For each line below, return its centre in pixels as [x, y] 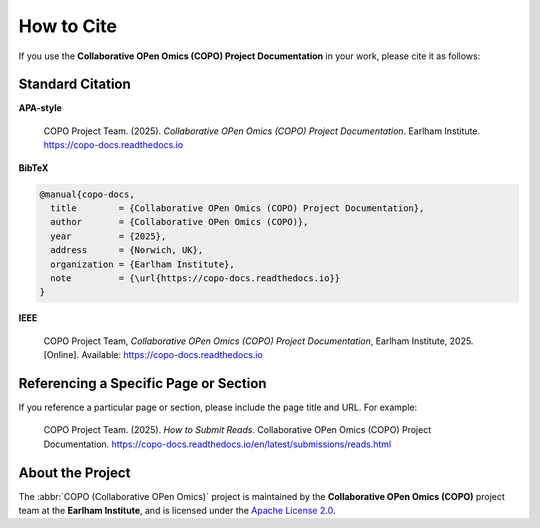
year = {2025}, [108, 236]
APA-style [40, 108]
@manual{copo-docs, [87, 194]
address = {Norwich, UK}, [127, 250]
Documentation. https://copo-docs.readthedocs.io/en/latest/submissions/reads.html [217, 444]
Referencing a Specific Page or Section [142, 383]
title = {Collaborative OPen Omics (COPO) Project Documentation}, [237, 208]
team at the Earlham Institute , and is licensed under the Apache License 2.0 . [177, 511]
